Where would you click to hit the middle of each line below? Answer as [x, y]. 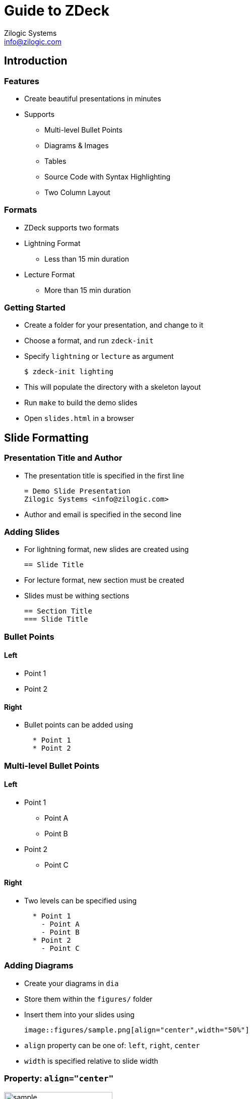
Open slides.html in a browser [79, 418]
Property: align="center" [59, 1079]
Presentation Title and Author [63, 458]
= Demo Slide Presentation [77, 491]
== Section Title [58, 611]
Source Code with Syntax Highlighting [108, 176]
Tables [55, 161]
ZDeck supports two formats [72, 227]
